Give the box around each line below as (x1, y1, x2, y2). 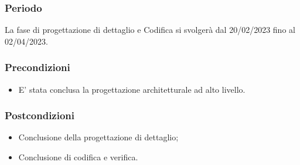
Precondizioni (5, 60, 70, 75)
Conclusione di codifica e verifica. (18, 151, 138, 163)
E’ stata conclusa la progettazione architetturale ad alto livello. (18, 83, 246, 95)
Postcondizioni (5, 108, 75, 123)
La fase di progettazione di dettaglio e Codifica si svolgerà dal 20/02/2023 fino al (5, 23, 295, 36)
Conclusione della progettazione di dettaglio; (18, 131, 179, 143)
